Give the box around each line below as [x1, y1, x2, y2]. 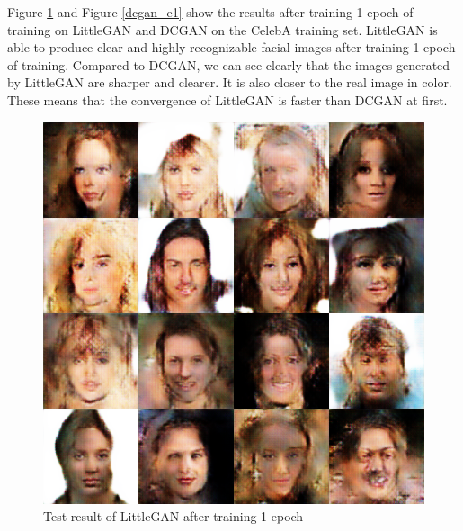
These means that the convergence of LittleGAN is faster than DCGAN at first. [7, 90, 448, 109]
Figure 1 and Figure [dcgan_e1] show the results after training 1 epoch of [7, 3, 414, 21]
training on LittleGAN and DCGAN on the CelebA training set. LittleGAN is [7, 20, 438, 39]
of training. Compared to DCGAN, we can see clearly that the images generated [7, 55, 450, 74]
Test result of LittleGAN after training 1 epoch [43, 507, 304, 526]
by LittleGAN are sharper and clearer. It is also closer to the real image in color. [7, 73, 452, 92]
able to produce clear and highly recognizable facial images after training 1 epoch [7, 38, 456, 57]
